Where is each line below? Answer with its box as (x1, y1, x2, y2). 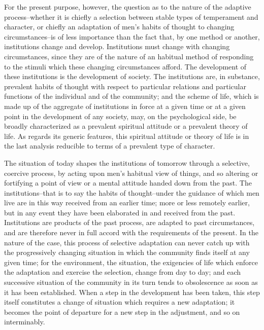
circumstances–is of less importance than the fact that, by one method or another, (4, 31, 260, 42)
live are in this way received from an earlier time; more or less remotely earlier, (4, 197, 250, 208)
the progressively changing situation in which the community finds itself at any (4, 247, 250, 258)
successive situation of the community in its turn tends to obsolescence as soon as (4, 277, 258, 287)
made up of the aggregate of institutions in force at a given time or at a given (4, 100, 246, 111)
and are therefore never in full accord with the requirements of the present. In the (4, 227, 258, 238)
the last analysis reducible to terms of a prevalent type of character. (4, 140, 215, 151)
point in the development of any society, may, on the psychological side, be (4, 111, 237, 121)
